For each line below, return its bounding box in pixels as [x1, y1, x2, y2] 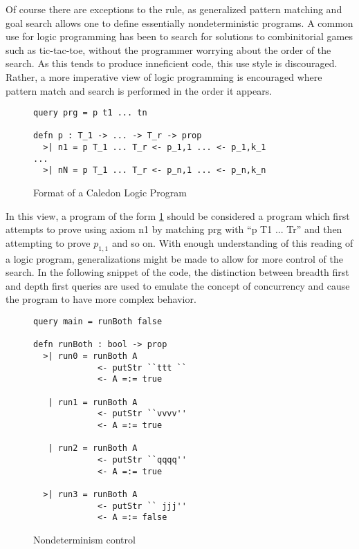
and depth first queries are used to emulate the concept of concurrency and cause [6, 278, 350, 292]
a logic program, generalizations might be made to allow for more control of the [6, 251, 343, 266]
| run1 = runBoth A [48, 397, 138, 407]
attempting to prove [6, 235, 91, 250]
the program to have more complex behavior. [6, 292, 196, 306]
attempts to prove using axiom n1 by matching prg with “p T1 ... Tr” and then [6, 222, 342, 236]
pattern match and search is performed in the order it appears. [6, 83, 273, 97]
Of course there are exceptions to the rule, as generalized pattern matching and [6, 2, 342, 16]
